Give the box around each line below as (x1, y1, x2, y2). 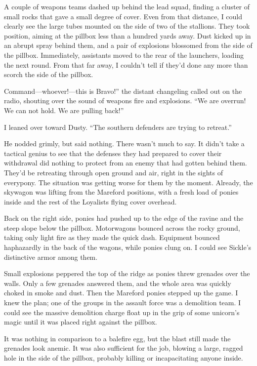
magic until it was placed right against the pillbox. (4, 317, 157, 327)
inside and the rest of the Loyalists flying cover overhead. (4, 196, 177, 206)
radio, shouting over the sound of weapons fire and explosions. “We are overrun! (4, 95, 246, 106)
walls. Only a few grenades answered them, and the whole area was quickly (4, 278, 231, 288)
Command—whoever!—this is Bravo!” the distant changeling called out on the (4, 85, 242, 96)
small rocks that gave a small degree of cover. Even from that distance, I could (4, 11, 243, 21)
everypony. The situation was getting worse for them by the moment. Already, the (4, 177, 253, 187)
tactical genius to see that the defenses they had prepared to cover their (4, 148, 222, 158)
